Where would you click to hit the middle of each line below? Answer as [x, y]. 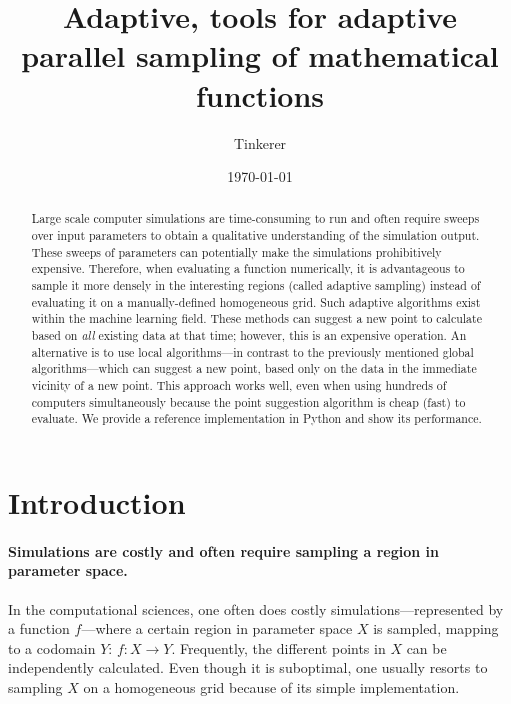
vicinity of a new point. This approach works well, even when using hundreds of [239, 385]
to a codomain [52, 647]
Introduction [97, 502]
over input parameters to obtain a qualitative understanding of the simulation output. [255, 235]
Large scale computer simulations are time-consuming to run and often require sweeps [255, 218]
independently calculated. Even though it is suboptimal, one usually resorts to [248, 667]
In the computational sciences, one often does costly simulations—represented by [256, 608]
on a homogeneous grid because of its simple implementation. [271, 686]
